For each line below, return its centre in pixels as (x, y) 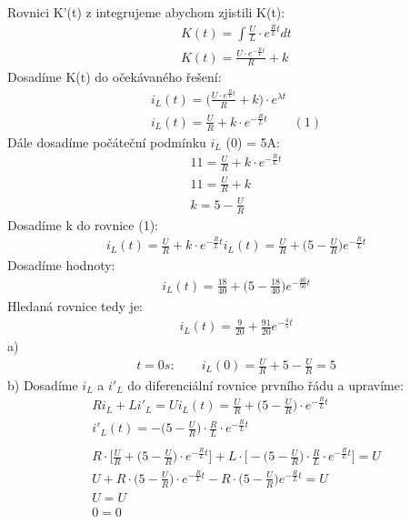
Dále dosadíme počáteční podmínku (107, 141)
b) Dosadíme (43, 384)
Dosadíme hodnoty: (61, 265)
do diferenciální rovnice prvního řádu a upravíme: (265, 384)
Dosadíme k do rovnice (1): (83, 224)
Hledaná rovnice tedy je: (75, 305)
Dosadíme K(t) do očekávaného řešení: (115, 77)
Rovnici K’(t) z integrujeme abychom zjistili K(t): (146, 12)
